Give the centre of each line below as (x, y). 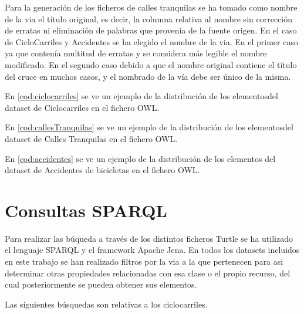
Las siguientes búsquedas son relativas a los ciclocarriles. (106, 304)
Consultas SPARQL (86, 210)
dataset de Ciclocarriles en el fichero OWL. (82, 107)
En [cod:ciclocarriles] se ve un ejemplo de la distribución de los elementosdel (141, 96)
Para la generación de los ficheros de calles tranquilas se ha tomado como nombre (151, 7)
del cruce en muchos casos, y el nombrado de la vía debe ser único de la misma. (148, 76)
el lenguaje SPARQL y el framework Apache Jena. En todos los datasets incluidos (152, 250)
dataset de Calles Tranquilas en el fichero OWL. (91, 138)
